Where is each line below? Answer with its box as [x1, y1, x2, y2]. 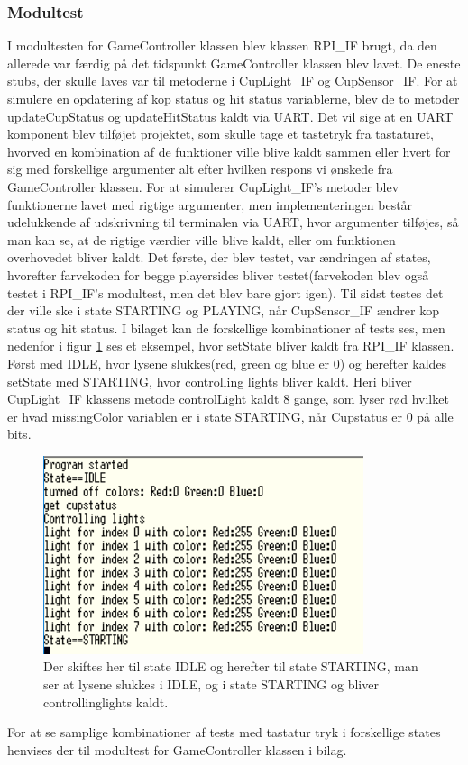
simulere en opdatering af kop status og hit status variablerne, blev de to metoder [7, 89, 460, 107]
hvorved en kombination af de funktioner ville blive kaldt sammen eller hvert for [7, 141, 451, 160]
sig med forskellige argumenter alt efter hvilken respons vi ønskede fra [7, 159, 393, 178]
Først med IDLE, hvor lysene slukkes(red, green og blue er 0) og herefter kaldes [7, 353, 447, 372]
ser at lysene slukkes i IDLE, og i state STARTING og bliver [43, 675, 379, 694]
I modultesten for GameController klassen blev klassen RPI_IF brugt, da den [7, 36, 437, 55]
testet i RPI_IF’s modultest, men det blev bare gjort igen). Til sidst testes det [7, 283, 444, 302]
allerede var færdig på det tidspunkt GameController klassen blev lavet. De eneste [7, 53, 461, 72]
